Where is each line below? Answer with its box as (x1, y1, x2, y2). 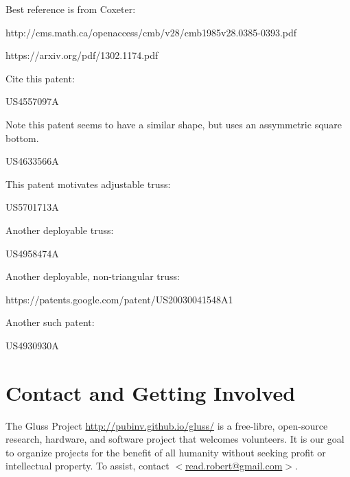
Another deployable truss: (5, 222, 114, 237)
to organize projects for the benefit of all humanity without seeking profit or (5, 445, 326, 459)
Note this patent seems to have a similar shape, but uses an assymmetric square (5, 117, 342, 131)
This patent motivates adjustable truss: (5, 176, 171, 191)
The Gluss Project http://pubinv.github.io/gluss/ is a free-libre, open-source (5, 418, 328, 432)
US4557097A (5, 94, 59, 108)
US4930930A (5, 338, 59, 352)
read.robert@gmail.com (185, 458, 283, 473)
